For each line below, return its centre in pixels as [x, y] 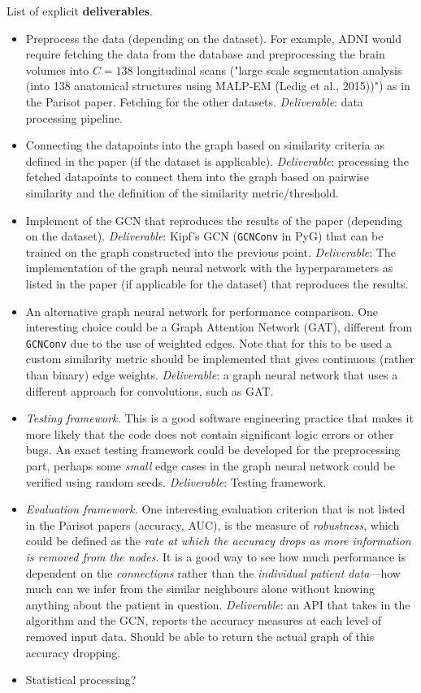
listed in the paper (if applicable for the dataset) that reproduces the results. [217, 283]
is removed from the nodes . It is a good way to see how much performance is [216, 556]
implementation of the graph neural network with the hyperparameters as [209, 268]
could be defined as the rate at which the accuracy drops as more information [218, 541]
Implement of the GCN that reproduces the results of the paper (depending [214, 220]
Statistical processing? [81, 680]
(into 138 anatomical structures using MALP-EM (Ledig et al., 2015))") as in [218, 86]
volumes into [57, 69]
